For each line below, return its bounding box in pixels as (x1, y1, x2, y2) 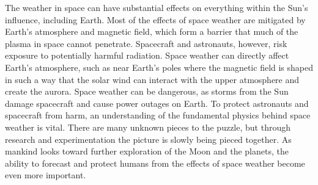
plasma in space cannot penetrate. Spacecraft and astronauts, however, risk (5, 37, 287, 49)
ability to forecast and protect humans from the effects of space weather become (5, 156, 305, 169)
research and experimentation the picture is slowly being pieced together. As (5, 132, 292, 145)
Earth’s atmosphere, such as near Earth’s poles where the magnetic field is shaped (5, 60, 314, 73)
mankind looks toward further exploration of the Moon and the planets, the (5, 145, 289, 158)
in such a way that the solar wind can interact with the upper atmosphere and (5, 73, 300, 85)
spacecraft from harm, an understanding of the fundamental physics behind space (5, 109, 311, 122)
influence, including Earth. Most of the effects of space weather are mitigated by (5, 13, 306, 26)
